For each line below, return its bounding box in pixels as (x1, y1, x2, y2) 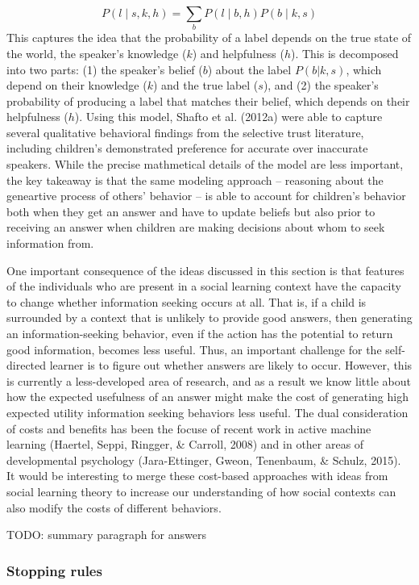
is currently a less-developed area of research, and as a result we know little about (6, 372, 411, 389)
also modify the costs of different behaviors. (6, 499, 222, 516)
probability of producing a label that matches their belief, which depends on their (6, 92, 410, 109)
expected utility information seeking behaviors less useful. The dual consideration (6, 403, 409, 420)
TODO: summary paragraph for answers (6, 526, 206, 543)
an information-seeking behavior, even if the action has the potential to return (6, 325, 393, 342)
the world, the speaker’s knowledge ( (6, 44, 187, 61)
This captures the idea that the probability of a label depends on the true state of (6, 29, 412, 46)
